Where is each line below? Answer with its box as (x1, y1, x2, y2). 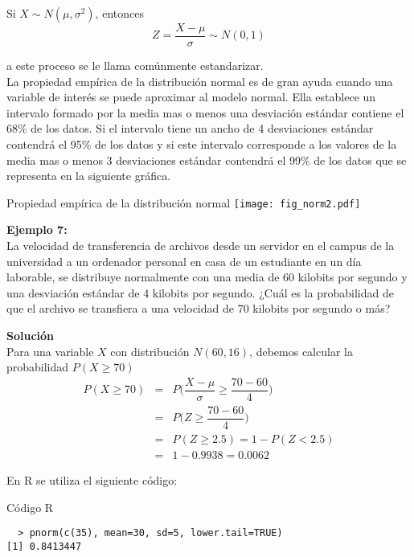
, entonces (95, 5, 144, 21)
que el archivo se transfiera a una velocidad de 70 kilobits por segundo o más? (6, 300, 391, 317)
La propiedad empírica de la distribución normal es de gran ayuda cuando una (6, 72, 393, 89)
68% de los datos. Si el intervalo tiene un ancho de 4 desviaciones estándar (6, 120, 374, 137)
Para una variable (6, 342, 94, 359)
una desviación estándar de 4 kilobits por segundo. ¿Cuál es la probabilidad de (6, 284, 394, 301)
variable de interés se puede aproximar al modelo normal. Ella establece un (6, 88, 376, 105)
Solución (6, 327, 55, 344)
